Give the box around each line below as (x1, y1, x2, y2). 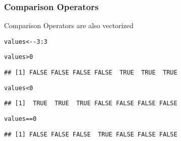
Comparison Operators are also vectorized (4, 20, 134, 31)
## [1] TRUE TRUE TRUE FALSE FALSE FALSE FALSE (4, 100, 177, 107)
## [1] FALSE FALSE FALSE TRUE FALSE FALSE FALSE (4, 130, 177, 138)
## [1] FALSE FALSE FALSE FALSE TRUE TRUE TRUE (4, 69, 177, 77)
